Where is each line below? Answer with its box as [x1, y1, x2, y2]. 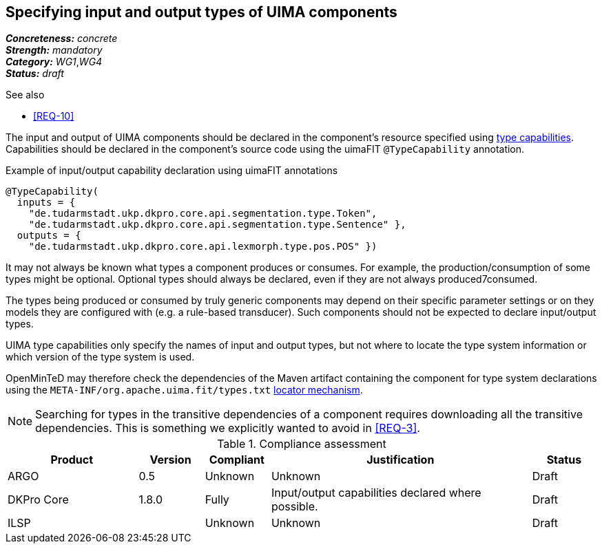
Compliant [209, 453, 264, 467]
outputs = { [17, 230, 81, 241]
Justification [366, 453, 435, 467]
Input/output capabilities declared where [271, 486, 481, 500]
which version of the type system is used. [6, 351, 195, 363]
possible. [271, 499, 318, 514]
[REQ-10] [33, 110, 74, 122]
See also [6, 89, 45, 101]
